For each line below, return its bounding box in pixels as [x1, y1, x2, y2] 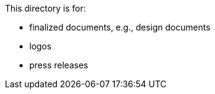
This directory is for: [5, 3, 86, 13]
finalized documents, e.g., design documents [29, 22, 211, 32]
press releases [29, 60, 89, 70]
